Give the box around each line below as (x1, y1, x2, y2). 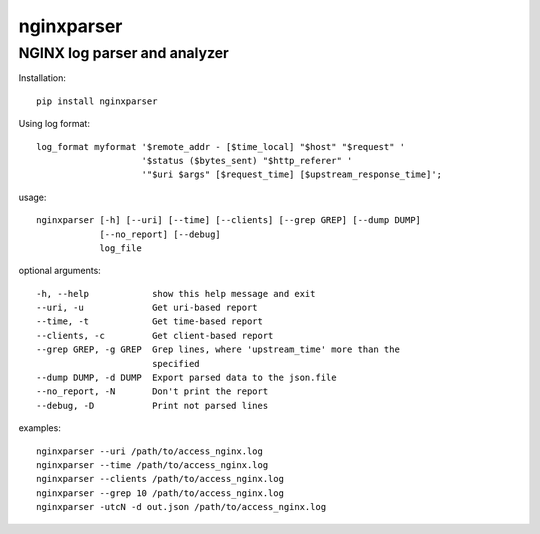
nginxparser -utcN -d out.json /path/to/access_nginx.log (36, 501, 327, 513)
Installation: (18, 72, 67, 84)
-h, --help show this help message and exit (36, 288, 316, 299)
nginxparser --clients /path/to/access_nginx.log (36, 473, 285, 485)
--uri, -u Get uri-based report (36, 302, 259, 314)
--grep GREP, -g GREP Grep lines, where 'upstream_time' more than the (36, 344, 400, 355)
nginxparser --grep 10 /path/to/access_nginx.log (36, 487, 285, 499)
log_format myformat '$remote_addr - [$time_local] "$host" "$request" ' (36, 141, 406, 152)
